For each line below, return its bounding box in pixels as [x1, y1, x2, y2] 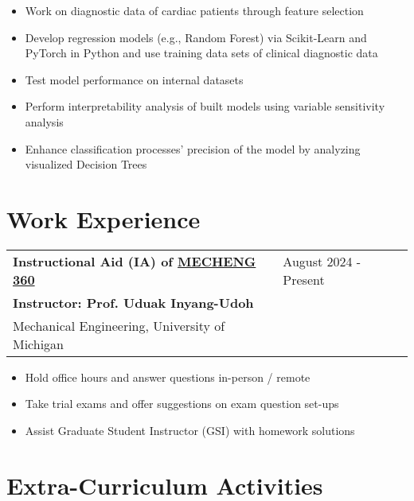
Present [283, 270, 325, 289]
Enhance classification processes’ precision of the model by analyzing [25, 140, 361, 157]
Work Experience [6, 202, 201, 235]
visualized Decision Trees [25, 156, 147, 173]
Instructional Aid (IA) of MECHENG [13, 251, 256, 270]
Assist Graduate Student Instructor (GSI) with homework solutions [25, 422, 355, 439]
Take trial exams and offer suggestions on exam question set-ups [25, 395, 339, 412]
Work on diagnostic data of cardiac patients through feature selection [25, 2, 364, 18]
